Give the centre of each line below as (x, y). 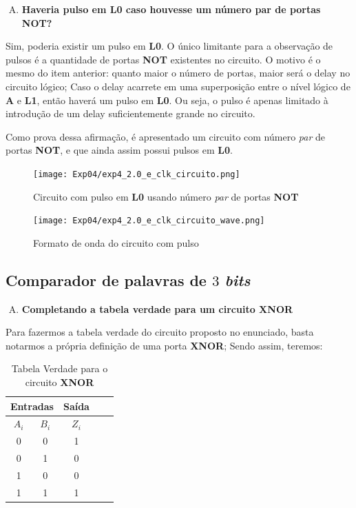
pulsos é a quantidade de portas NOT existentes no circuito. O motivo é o (163, 59)
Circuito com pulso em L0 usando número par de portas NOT (166, 196)
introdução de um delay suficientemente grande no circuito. (130, 113)
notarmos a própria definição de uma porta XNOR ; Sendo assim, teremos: (164, 345)
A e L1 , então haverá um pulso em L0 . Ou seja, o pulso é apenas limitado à (167, 100)
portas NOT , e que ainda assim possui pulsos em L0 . (119, 150)
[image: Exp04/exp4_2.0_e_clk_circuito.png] (137, 174)
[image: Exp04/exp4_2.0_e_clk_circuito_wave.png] (149, 221)
